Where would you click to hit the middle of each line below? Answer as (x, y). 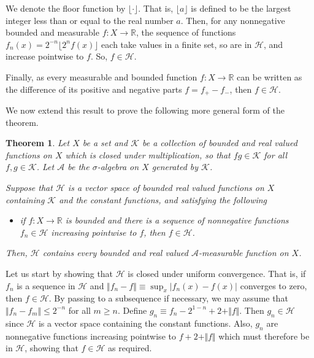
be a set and (105, 143)
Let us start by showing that (59, 273)
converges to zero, (274, 285)
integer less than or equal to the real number (90, 20)
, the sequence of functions (186, 32)
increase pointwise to (45, 56)
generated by (175, 167)
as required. (130, 348)
